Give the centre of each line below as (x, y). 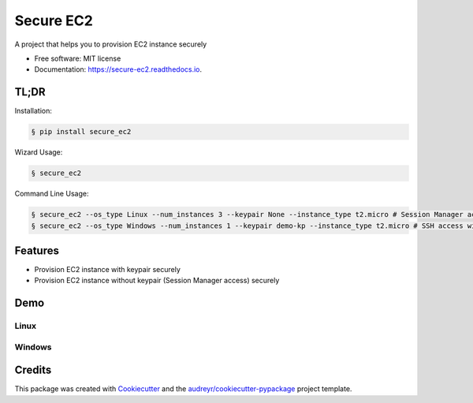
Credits (33, 370)
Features (37, 250)
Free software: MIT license (78, 58)
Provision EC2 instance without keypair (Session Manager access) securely (157, 281)
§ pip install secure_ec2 (81, 132)
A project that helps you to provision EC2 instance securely (111, 44)
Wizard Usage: (39, 152)
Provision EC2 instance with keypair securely (108, 270)
